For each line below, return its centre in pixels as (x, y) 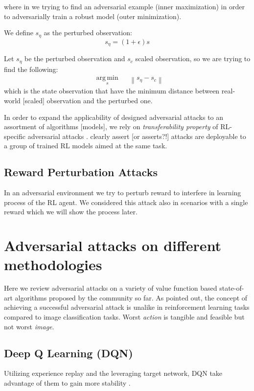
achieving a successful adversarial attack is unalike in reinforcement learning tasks (127, 307)
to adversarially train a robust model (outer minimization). (93, 16)
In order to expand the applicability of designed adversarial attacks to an (114, 117)
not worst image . (29, 326)
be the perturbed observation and (75, 58)
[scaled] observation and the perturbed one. (88, 100)
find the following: (31, 69)
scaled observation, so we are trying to (193, 58)
